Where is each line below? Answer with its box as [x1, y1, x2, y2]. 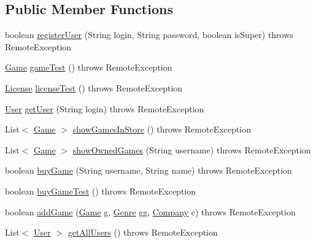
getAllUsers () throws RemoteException [67, 226, 218, 239]
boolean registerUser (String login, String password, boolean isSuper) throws [5, 28, 293, 41]
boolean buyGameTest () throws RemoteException [5, 184, 196, 197]
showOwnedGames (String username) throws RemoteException [72, 143, 311, 156]
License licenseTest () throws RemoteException [5, 81, 183, 94]
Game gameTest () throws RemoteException [5, 61, 172, 74]
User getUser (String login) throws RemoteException [5, 102, 204, 115]
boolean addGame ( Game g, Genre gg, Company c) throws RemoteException [5, 205, 296, 218]
